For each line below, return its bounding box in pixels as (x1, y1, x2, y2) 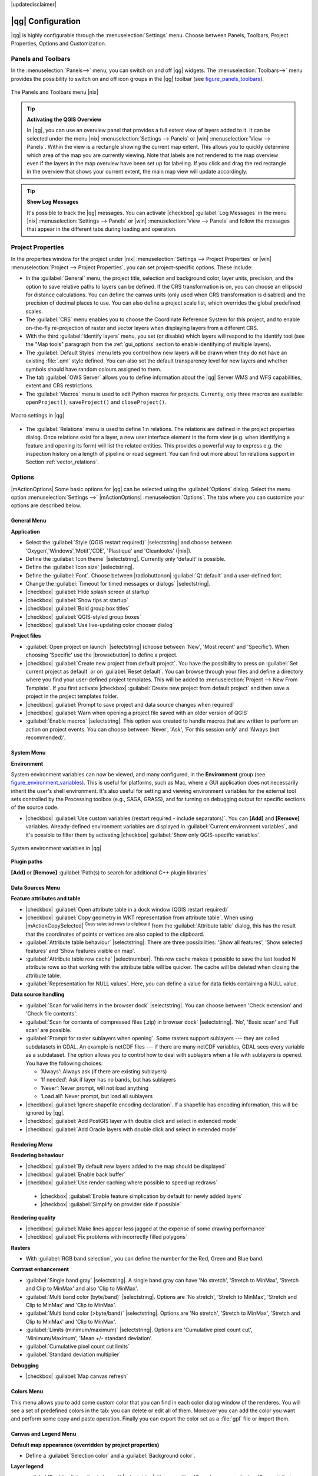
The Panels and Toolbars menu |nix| (11, 89, 98, 96)
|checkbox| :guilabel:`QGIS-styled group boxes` (25, 613, 141, 620)
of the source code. (11, 804, 59, 811)
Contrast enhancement (11, 1266, 69, 1273)
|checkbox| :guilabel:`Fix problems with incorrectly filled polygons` (25, 1233, 188, 1240)
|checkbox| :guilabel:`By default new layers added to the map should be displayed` (25, 1162, 227, 1170)
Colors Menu (11, 1388, 44, 1395)
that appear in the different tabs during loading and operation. (26, 226, 177, 233)
